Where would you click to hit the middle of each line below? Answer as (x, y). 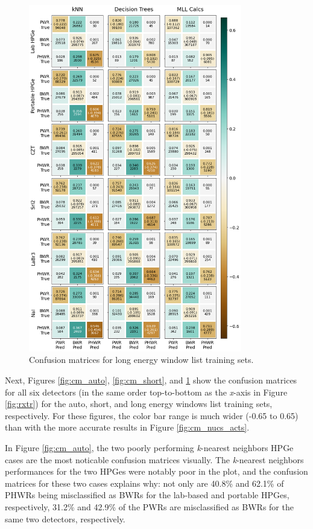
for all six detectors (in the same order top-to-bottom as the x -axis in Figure (146, 392)
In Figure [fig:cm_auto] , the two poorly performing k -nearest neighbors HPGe (149, 447)
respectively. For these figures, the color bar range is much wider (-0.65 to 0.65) (152, 415)
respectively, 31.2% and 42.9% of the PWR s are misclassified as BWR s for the (149, 506)
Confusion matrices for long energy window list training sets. (141, 360)
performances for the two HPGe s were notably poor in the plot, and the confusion (156, 471)
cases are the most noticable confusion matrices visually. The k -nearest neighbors (154, 459)
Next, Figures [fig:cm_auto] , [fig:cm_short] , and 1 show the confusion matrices (151, 380)
